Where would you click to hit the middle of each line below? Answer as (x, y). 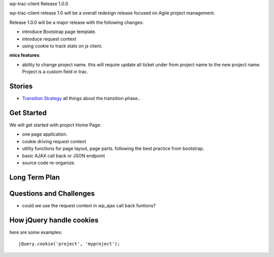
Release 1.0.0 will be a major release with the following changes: (77, 22)
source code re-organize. (49, 163)
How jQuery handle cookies (54, 220)
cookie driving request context (54, 141)
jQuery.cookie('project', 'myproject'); (69, 244)
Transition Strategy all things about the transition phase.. (81, 99)
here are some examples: (36, 232)
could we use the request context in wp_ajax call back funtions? (89, 205)
